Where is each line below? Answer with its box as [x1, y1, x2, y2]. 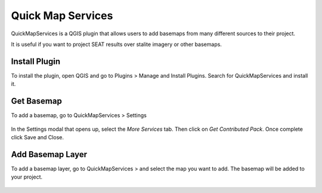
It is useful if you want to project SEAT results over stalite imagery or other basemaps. [11, 41, 222, 48]
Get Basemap [11, 96, 62, 106]
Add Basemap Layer [11, 149, 88, 160]
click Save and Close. [11, 133, 64, 140]
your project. [11, 173, 43, 180]
